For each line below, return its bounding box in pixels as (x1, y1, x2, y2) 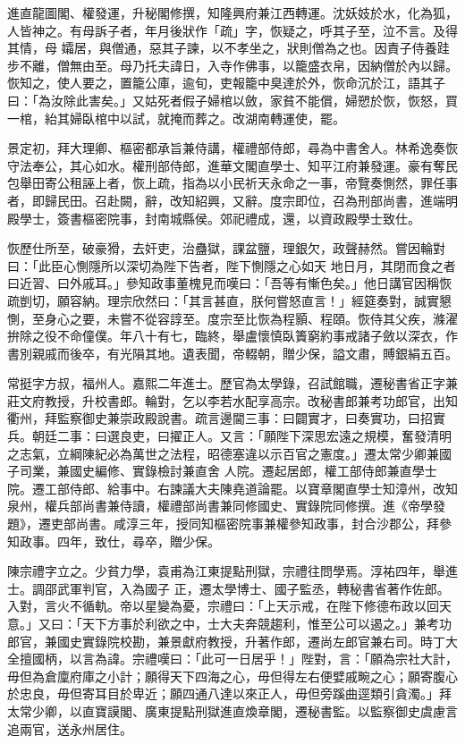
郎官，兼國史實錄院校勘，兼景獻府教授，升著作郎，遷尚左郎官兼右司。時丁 (7, 631, 445, 650)
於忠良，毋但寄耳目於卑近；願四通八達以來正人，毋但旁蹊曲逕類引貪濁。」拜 (7, 684, 452, 703)
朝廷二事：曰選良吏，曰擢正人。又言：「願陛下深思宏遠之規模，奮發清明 (31, 427, 452, 445)
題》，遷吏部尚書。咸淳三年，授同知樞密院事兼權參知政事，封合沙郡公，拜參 (7, 514, 452, 533)
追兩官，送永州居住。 (7, 719, 132, 738)
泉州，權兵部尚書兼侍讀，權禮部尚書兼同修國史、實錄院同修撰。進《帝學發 (7, 496, 445, 515)
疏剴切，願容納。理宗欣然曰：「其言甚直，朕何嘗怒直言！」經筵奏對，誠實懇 (7, 291, 452, 309)
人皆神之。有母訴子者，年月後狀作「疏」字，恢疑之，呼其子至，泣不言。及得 (7, 21, 458, 39)
